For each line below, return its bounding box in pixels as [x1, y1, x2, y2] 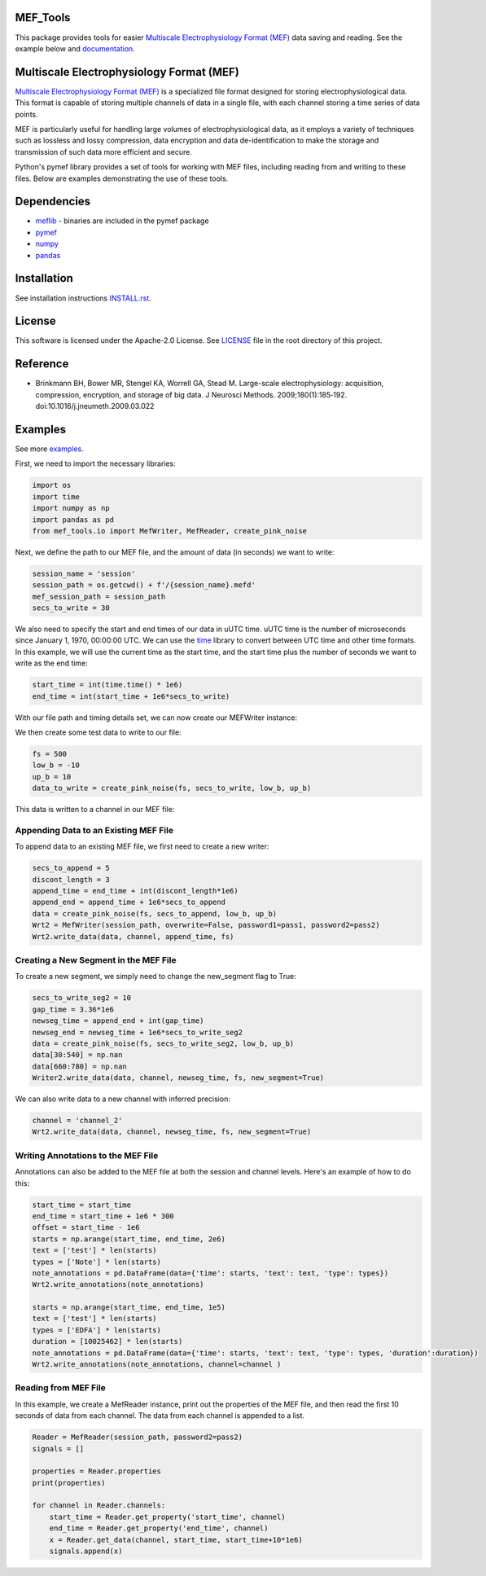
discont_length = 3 [32, 875, 110, 884]
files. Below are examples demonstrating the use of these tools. [15, 173, 229, 183]
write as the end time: [15, 658, 89, 668]
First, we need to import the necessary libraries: [15, 459, 177, 468]
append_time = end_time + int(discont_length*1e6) [32, 886, 239, 896]
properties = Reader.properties [32, 1467, 162, 1476]
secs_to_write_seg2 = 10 [32, 994, 132, 1003]
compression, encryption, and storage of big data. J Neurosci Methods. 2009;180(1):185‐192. [35, 389, 348, 399]
